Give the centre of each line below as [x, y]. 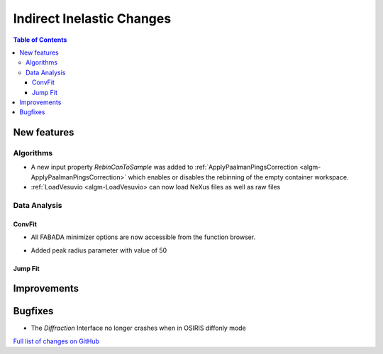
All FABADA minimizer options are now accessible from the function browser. [143, 237]
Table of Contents [40, 40]
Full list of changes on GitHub [56, 341]
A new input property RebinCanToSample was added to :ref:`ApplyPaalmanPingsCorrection [164, 167]
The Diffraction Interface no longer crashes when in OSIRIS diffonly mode [138, 328]
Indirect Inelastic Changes [92, 18]
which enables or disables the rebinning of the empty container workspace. [238, 177]
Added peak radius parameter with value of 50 [99, 250]
